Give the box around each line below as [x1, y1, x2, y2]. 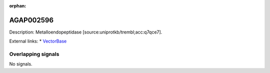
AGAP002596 [9, 15, 54, 24]
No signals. [9, 61, 32, 67]
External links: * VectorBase [9, 38, 67, 44]
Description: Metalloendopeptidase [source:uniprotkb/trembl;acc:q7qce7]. [9, 29, 162, 35]
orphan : [9, 3, 26, 8]
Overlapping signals [9, 50, 59, 57]
